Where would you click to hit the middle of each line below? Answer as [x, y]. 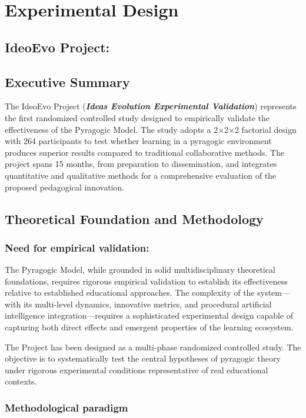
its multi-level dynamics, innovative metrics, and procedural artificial [147, 304]
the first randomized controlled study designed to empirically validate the [137, 117]
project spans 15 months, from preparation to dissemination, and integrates [141, 164]
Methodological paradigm [66, 407]
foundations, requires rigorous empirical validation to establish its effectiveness [146, 281]
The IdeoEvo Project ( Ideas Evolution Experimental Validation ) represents [151, 106]
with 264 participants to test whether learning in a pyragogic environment [138, 141]
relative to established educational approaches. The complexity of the [130, 292]
